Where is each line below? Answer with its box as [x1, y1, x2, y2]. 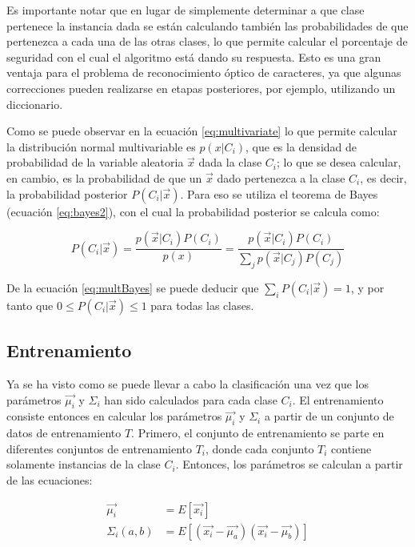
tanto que [6, 296, 54, 313]
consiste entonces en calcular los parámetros [6, 408, 222, 424]
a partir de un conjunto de [264, 408, 394, 424]
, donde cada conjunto [206, 440, 314, 457]
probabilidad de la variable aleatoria [6, 154, 184, 171]
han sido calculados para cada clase [104, 391, 277, 408]
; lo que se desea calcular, [277, 154, 401, 171]
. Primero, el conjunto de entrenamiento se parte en [131, 424, 385, 441]
